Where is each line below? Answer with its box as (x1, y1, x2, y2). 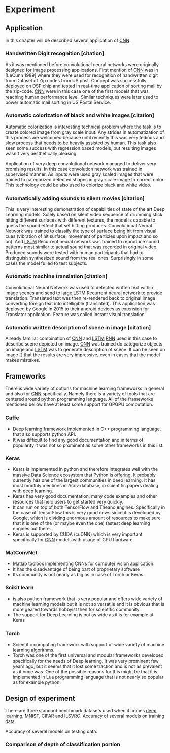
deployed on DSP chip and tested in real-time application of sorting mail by (5, 83, 162, 89)
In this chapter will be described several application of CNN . (5, 37, 131, 43)
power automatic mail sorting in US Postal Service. (5, 99, 111, 105)
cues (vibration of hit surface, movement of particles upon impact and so (5, 233, 158, 239)
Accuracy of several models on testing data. (5, 728, 98, 734)
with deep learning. (12, 488, 53, 494)
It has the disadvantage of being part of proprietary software (12, 566, 140, 572)
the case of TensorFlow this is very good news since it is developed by (12, 509, 161, 515)
